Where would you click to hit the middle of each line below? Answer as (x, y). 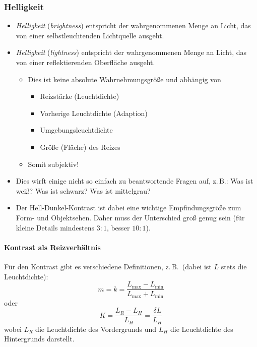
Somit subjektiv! (53, 164)
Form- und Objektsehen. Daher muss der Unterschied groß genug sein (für (130, 217)
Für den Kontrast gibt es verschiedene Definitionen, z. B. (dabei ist (108, 266)
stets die (234, 266)
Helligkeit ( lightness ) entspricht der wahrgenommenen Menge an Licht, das (131, 52)
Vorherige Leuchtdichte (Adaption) (94, 113)
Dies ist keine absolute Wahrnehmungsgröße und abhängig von (124, 79)
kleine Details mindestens (55, 227)
